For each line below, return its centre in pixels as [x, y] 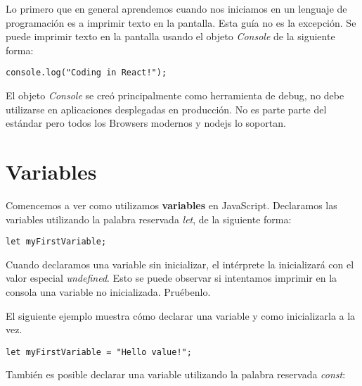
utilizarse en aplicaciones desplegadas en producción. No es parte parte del [166, 109]
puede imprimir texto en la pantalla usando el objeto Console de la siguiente [170, 36]
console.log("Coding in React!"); [86, 73]
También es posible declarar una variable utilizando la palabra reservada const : [176, 374]
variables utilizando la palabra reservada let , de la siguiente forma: [149, 219]
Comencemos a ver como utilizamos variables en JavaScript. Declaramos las [172, 205]
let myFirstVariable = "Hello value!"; [99, 352]
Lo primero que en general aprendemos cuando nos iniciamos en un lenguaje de [176, 8]
